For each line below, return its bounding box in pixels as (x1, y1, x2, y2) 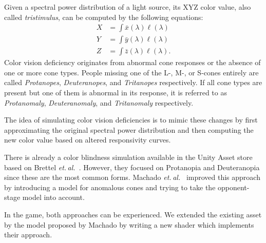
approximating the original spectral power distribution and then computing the (4, 124, 254, 135)
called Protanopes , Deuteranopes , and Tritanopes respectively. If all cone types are (4, 77, 262, 88)
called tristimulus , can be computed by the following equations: (4, 11, 203, 22)
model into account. (22, 192, 85, 202)
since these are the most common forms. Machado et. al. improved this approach (4, 172, 260, 183)
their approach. (4, 229, 52, 240)
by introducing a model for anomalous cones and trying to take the (4, 181, 216, 192)
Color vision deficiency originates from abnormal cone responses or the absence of (4, 57, 261, 68)
